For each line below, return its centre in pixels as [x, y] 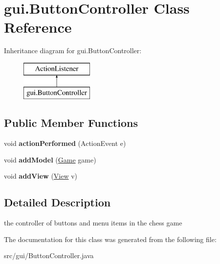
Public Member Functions [71, 123]
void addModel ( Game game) [50, 159]
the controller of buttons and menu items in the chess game [93, 223]
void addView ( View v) [41, 176]
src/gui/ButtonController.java [49, 255]
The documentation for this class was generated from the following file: [110, 239]
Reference [38, 27]
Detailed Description [57, 202]
